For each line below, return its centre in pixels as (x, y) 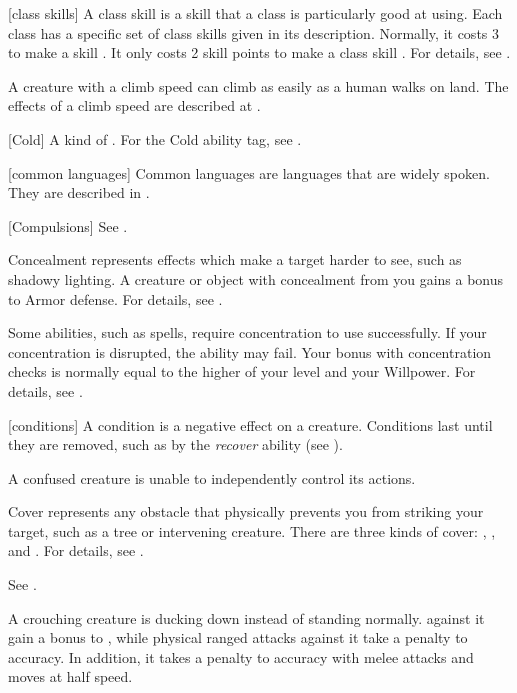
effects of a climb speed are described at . (134, 105)
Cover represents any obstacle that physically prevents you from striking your (246, 511)
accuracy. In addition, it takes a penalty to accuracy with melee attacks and (241, 656)
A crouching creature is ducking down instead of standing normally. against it (246, 617)
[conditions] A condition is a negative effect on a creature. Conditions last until (250, 424)
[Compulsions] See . (68, 225)
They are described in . (79, 192)
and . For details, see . (76, 550)
